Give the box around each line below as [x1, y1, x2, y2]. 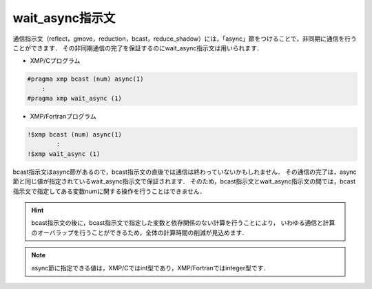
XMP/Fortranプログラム [30, 112, 96, 121]
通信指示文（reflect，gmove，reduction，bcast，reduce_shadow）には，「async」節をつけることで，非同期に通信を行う [12, 34, 358, 43]
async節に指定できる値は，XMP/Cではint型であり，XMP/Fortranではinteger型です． [31, 263, 270, 272]
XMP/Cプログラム [30, 57, 81, 65]
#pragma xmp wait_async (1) [27, 94, 122, 103]
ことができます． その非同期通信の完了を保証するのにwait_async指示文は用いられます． [12, 43, 263, 52]
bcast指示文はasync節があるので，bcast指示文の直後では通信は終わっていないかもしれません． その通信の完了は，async [12, 168, 358, 176]
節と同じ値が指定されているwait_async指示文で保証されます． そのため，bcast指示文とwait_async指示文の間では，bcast [12, 177, 356, 186]
